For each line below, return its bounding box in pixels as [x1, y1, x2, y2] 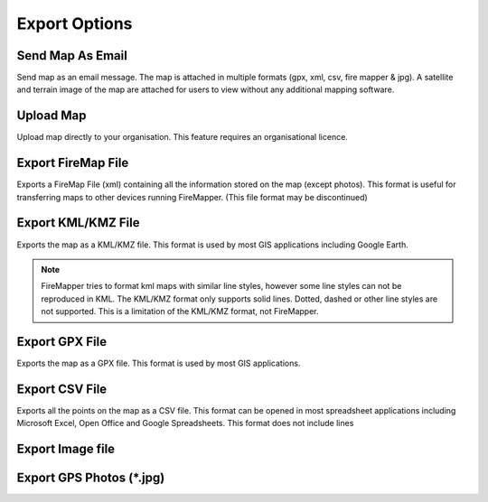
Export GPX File [16, 334, 108, 349]
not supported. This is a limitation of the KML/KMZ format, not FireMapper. [41, 306, 319, 317]
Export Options [16, 14, 133, 33]
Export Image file [16, 442, 116, 457]
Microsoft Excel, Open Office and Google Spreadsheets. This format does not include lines [16, 418, 354, 429]
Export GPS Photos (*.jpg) [16, 470, 165, 486]
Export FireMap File [16, 155, 129, 171]
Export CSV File [16, 381, 108, 396]
